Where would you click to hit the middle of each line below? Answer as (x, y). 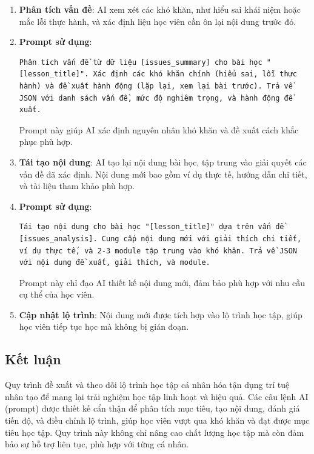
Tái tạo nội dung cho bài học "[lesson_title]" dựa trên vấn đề (152, 227)
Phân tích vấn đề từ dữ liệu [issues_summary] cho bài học (141, 62)
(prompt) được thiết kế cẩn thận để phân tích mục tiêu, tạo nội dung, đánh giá (152, 408)
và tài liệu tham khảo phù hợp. (77, 186)
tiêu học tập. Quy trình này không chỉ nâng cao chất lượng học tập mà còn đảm (155, 432)
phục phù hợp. (46, 142)
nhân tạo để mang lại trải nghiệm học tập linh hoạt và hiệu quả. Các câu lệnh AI (157, 396)
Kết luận (33, 359)
